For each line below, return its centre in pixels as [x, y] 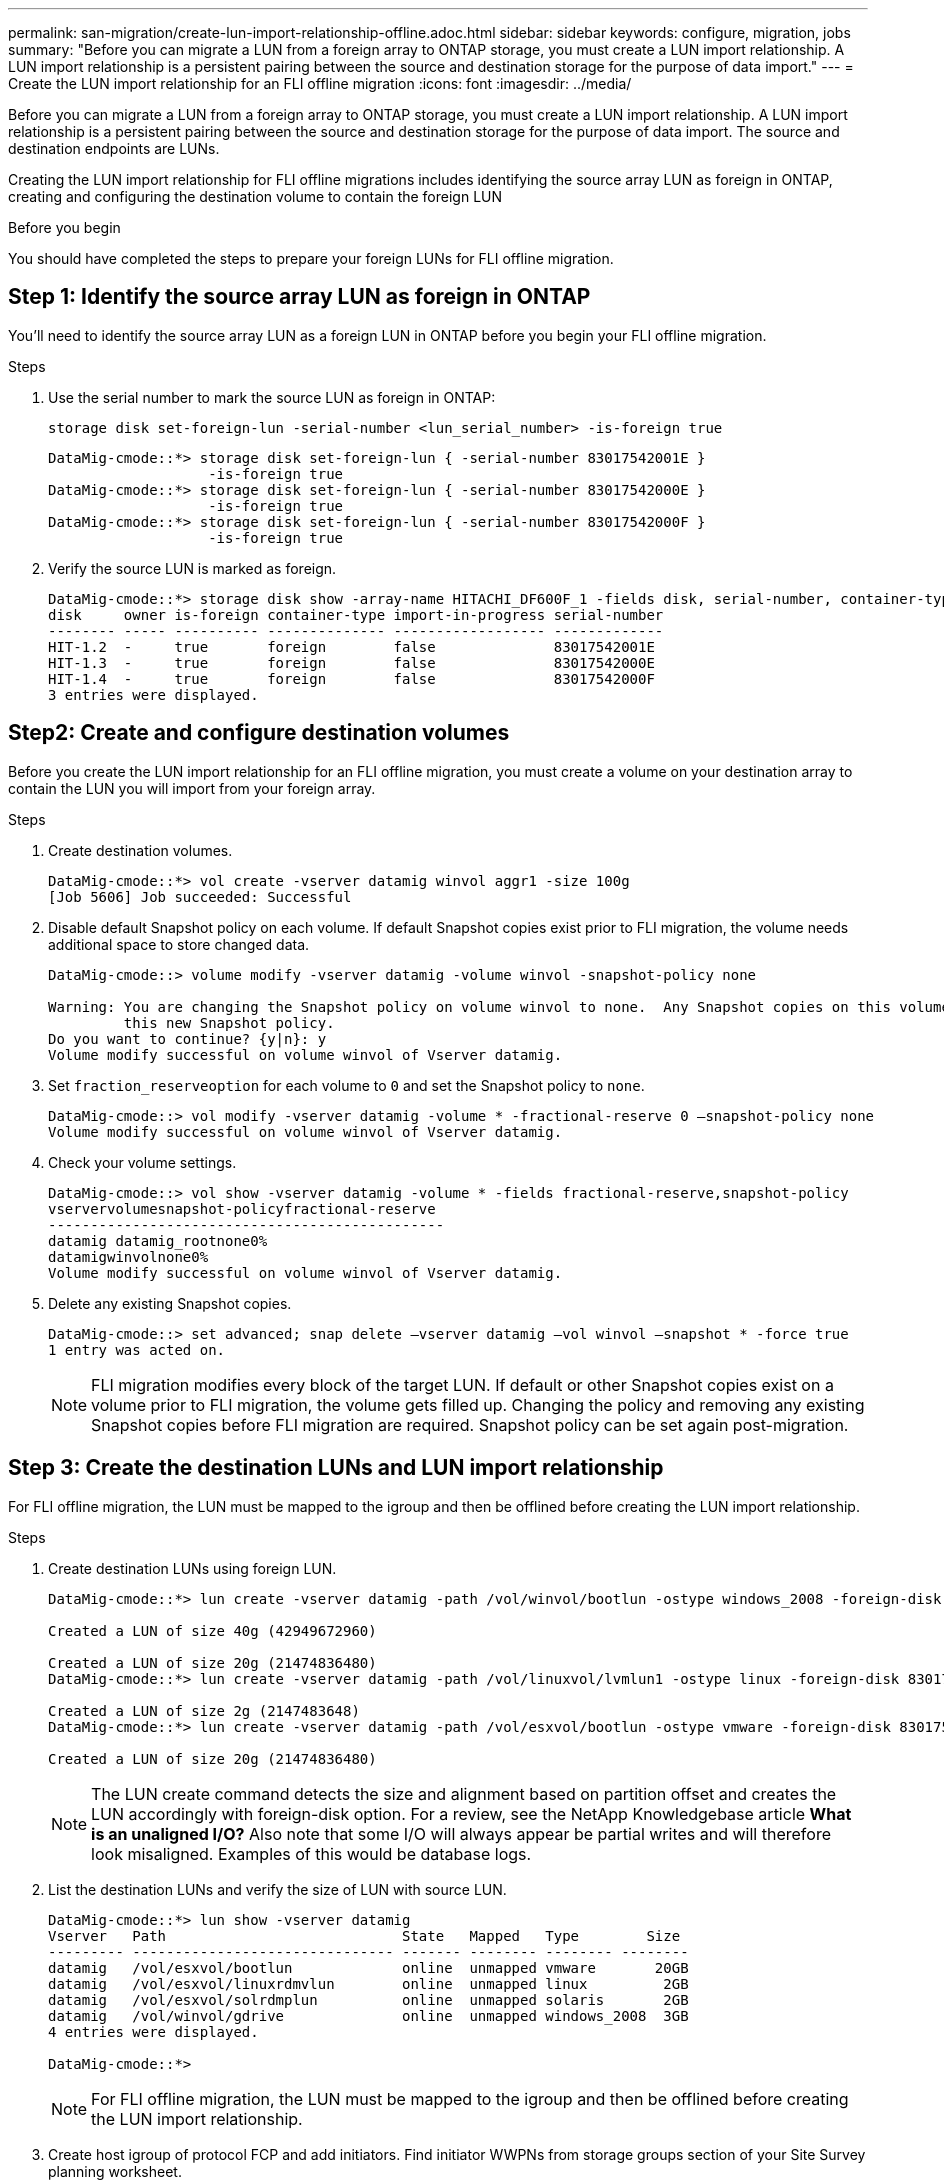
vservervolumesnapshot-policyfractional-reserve [242, 1208]
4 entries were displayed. [153, 2031]
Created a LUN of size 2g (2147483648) [204, 1710]
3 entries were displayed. [153, 694]
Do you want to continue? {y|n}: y [187, 1038]
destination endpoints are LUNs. [114, 148]
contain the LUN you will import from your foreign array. [192, 788]
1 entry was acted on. [137, 1349]
